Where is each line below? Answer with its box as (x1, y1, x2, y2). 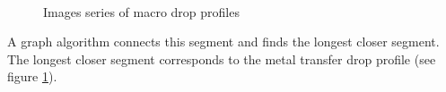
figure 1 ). (7, 67, 57, 86)
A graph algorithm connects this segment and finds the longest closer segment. (7, 32, 440, 51)
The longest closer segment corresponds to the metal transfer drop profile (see (7, 49, 436, 68)
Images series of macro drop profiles (43, 2, 240, 21)
